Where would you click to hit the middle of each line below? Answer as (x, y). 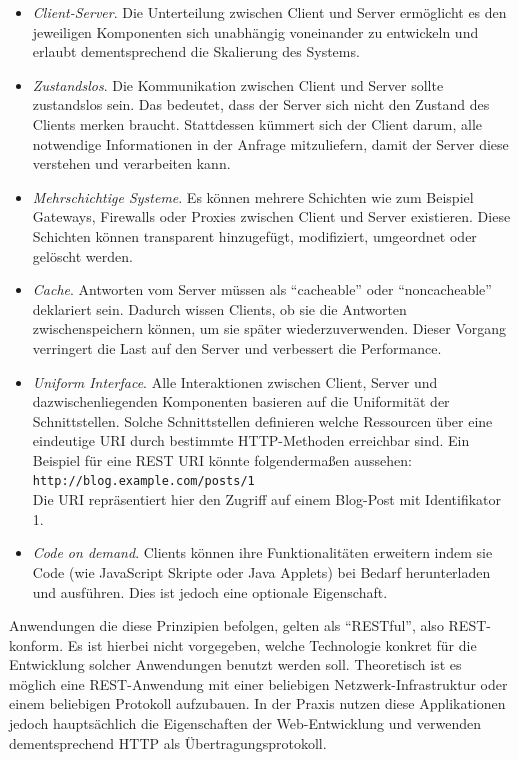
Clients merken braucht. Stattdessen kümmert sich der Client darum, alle (257, 123)
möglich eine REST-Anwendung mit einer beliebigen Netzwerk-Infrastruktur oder (258, 683)
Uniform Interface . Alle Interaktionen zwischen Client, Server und (235, 381)
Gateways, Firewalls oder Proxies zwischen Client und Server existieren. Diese (271, 216)
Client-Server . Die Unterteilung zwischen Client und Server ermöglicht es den (269, 12)
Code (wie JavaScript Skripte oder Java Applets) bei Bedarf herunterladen (261, 571)
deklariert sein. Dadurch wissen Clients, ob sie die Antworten (219, 308)
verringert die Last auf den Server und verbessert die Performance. (237, 347)
